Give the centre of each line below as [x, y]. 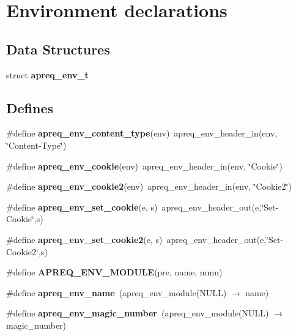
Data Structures [58, 49]
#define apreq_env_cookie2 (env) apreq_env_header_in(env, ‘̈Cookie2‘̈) [149, 186]
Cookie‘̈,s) [25, 219]
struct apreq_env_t [47, 74]
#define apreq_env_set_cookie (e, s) [82, 207]
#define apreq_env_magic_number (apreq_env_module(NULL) [138, 313]
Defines [30, 107]
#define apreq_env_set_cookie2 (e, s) [84, 239]
